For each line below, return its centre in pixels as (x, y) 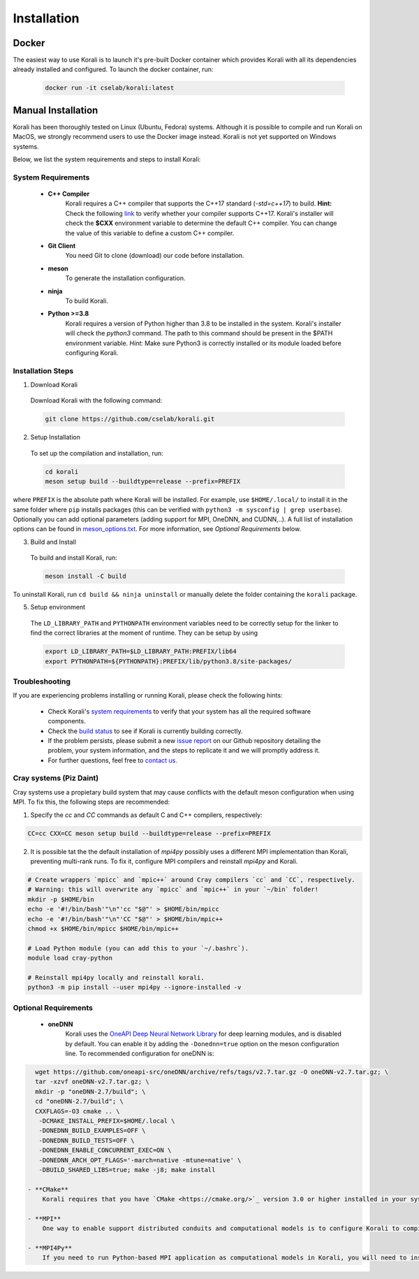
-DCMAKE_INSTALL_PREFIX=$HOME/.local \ (107, 1121)
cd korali (62, 471)
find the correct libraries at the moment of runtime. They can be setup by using (144, 633)
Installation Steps (43, 370)
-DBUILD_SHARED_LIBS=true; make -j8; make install (127, 1170)
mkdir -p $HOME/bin (61, 899)
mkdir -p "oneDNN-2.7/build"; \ (90, 1091)
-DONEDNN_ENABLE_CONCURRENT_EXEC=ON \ (105, 1150)
